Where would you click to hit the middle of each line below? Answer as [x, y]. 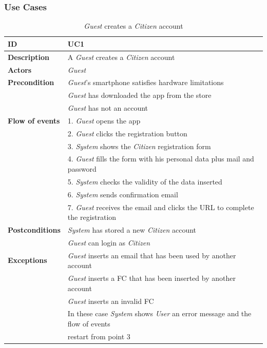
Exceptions [27, 260]
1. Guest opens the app [104, 120]
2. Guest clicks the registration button [127, 133]
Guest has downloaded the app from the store [139, 95]
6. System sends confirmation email [123, 194]
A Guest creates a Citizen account [121, 57]
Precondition [31, 82]
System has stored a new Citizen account [132, 229]
